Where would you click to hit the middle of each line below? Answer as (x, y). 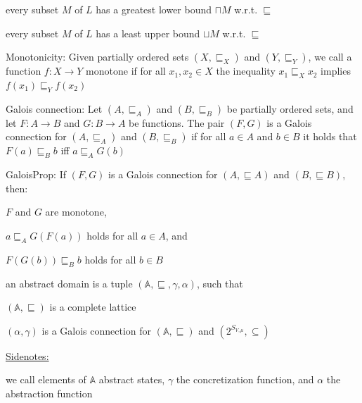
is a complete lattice (93, 307)
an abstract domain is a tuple (69, 283)
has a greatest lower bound (154, 9)
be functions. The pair (177, 122)
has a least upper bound (148, 33)
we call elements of (46, 379)
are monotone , (76, 212)
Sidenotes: (27, 355)
